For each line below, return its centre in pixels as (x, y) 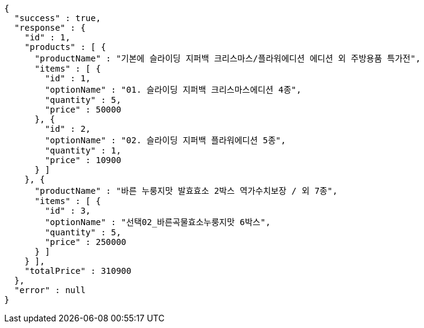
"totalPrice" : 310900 (78, 271)
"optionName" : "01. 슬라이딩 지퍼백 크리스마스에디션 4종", (173, 90)
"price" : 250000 (86, 242)
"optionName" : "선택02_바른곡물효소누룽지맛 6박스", (158, 222)
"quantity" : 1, (83, 150)
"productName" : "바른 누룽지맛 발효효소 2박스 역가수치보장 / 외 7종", (186, 191)
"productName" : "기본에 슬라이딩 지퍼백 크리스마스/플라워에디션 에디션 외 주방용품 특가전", (228, 58)
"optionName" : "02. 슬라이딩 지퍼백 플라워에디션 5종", (165, 140)
